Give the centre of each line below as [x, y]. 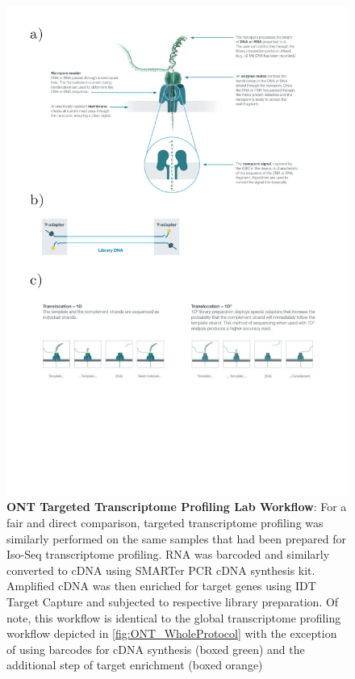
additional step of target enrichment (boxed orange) [135, 665]
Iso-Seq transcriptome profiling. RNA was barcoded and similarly [168, 554]
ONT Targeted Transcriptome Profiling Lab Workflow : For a [177, 507]
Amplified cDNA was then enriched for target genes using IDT [161, 586]
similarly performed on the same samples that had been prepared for [176, 538]
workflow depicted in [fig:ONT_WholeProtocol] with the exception [172, 633]
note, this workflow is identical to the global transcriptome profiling [174, 617]
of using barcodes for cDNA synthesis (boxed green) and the [156, 649]
